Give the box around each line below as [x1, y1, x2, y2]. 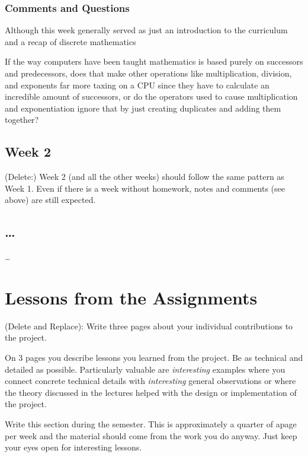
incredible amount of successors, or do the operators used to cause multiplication [5, 90, 298, 103]
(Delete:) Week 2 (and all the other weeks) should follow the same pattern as [5, 170, 284, 183]
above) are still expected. [5, 193, 96, 206]
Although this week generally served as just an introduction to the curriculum [5, 24, 288, 36]
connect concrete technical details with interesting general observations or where [5, 375, 296, 387]
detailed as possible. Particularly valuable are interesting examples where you [5, 363, 285, 375]
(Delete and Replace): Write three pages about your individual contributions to [5, 319, 293, 332]
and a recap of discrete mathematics [5, 35, 136, 47]
